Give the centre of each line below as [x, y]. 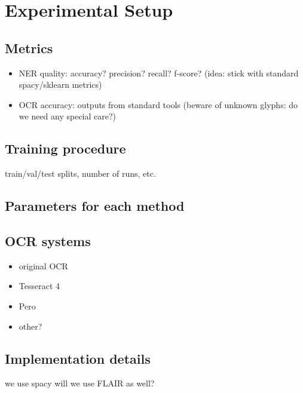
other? [30, 326]
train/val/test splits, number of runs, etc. [80, 174]
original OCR [43, 265]
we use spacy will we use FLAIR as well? [80, 383]
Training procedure [65, 148]
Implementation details [78, 358]
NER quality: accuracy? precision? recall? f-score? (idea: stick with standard [159, 73]
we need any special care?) [68, 116]
